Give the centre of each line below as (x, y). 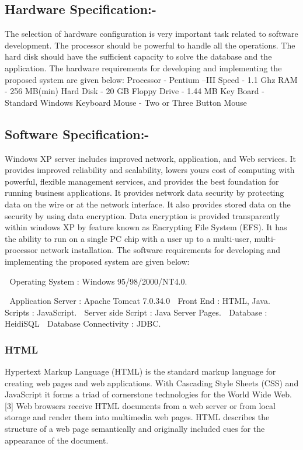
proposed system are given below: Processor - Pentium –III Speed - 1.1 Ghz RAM (151, 79)
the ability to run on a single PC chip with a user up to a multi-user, (128, 238)
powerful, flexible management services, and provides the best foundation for (142, 181)
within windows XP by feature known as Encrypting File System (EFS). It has (146, 227)
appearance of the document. (57, 440)
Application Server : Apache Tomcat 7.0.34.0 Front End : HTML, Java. (140, 301)
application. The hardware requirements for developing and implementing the (143, 67)
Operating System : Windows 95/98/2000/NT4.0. (98, 281)
